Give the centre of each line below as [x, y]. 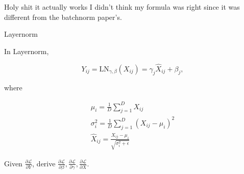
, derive [44, 163]
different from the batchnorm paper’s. [63, 17]
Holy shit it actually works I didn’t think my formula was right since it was [122, 7]
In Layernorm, [27, 51]
